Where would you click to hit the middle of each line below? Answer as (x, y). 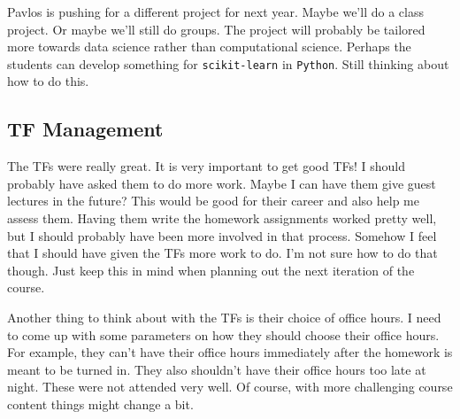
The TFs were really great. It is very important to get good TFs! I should (207, 166)
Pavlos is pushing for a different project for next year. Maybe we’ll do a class (215, 12)
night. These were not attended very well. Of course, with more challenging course (230, 387)
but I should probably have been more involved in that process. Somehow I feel (222, 235)
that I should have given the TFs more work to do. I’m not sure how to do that (222, 253)
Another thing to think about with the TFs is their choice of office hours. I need (224, 317)
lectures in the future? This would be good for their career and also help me (213, 201)
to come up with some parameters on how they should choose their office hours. (223, 334)
